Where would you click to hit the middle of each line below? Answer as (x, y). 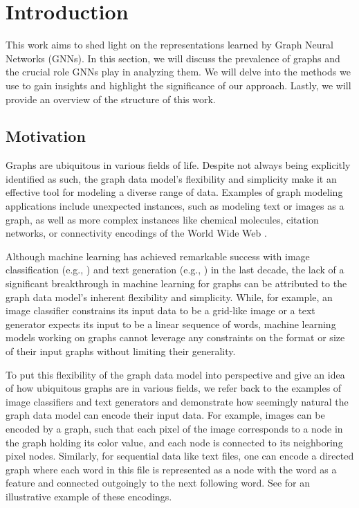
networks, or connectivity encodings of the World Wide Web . (136, 233)
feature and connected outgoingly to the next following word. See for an (158, 483)
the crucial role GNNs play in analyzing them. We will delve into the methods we (178, 72)
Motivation (46, 136)
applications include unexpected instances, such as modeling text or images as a (175, 206)
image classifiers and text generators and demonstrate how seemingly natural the (177, 401)
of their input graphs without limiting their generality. (121, 351)
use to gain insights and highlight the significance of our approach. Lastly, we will (178, 85)
